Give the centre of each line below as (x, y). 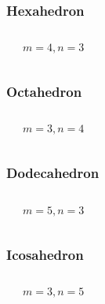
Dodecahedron (53, 173)
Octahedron (44, 92)
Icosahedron (45, 254)
